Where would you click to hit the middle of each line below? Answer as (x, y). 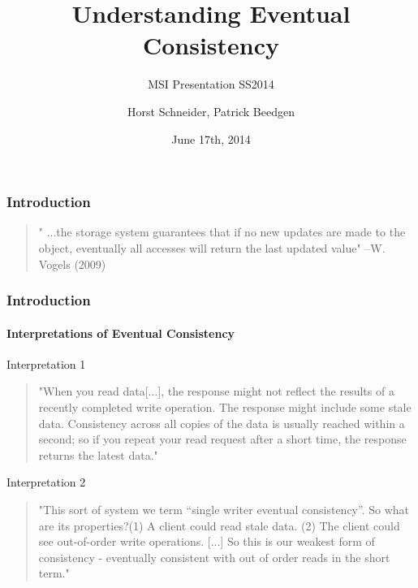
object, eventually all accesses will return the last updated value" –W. (212, 247)
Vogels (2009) (72, 264)
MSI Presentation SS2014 (211, 84)
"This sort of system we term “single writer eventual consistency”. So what (224, 509)
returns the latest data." (98, 454)
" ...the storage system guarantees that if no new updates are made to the (222, 232)
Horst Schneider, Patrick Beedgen (211, 111)
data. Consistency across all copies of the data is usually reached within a (222, 423)
